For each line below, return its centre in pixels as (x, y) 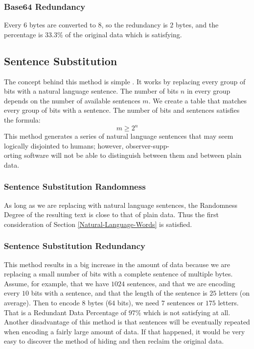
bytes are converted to (62, 25)
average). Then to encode (42, 303)
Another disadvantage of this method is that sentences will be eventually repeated (127, 322)
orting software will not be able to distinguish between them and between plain (123, 155)
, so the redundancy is (135, 25)
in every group (208, 91)
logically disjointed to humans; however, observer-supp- (87, 145)
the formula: (22, 119)
